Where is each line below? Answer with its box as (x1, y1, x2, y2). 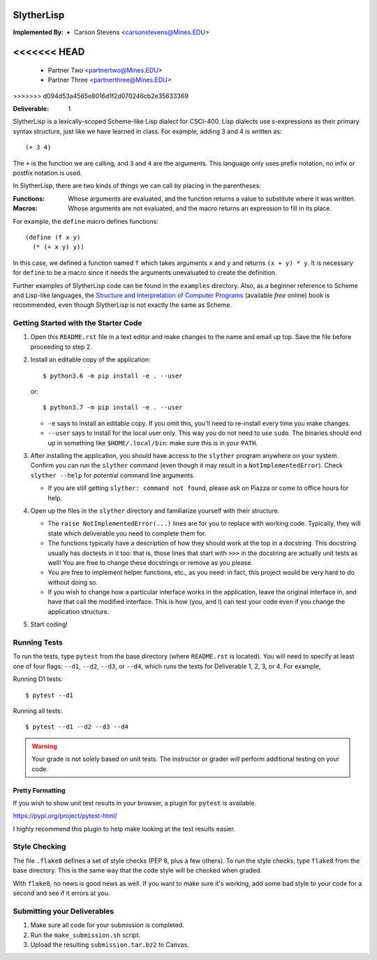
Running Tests (13, 638, 63, 647)
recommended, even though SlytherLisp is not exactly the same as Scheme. (13, 301, 232, 309)
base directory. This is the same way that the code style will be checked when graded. (13, 866, 262, 875)
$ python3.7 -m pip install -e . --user (43, 403, 183, 412)
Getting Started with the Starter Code (13, 318, 142, 328)
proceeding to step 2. (30, 343, 92, 351)
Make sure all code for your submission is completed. (30, 921, 184, 929)
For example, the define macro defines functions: (13, 217, 158, 225)
